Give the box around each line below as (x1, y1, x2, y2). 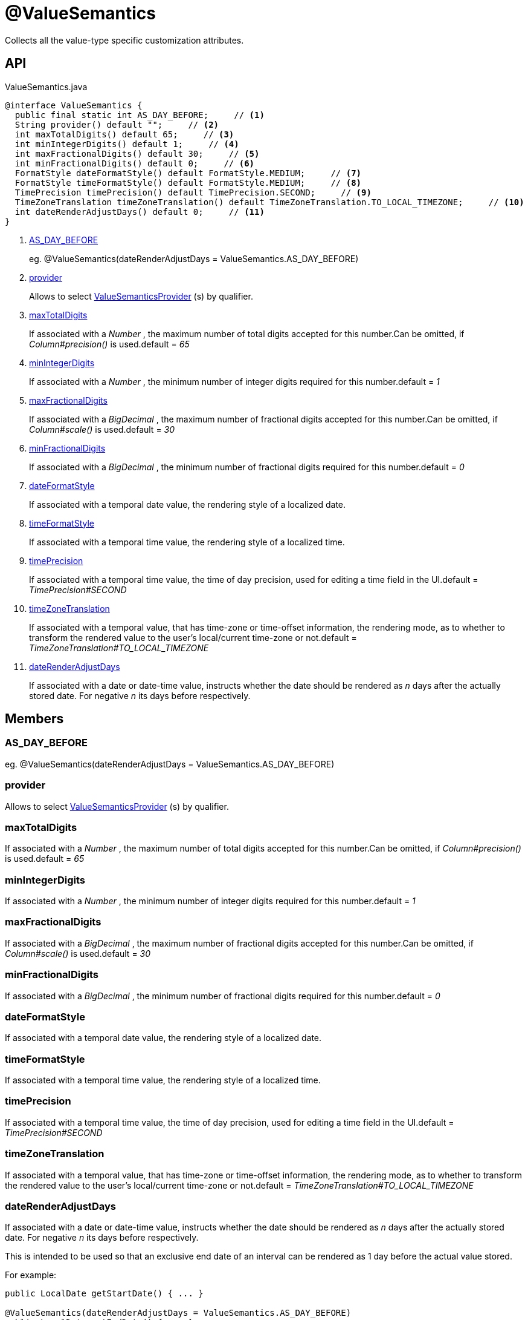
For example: (5, 1270, 57, 1281)
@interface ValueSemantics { (5, 100, 143, 110)
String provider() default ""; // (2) (14, 119, 219, 130)
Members (5, 711, 64, 727)
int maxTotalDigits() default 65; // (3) (14, 129, 234, 139)
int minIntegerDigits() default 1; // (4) (14, 139, 239, 149)
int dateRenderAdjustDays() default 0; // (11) (14, 206, 265, 217)
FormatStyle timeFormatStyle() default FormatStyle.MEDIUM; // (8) (14, 177, 362, 188)
